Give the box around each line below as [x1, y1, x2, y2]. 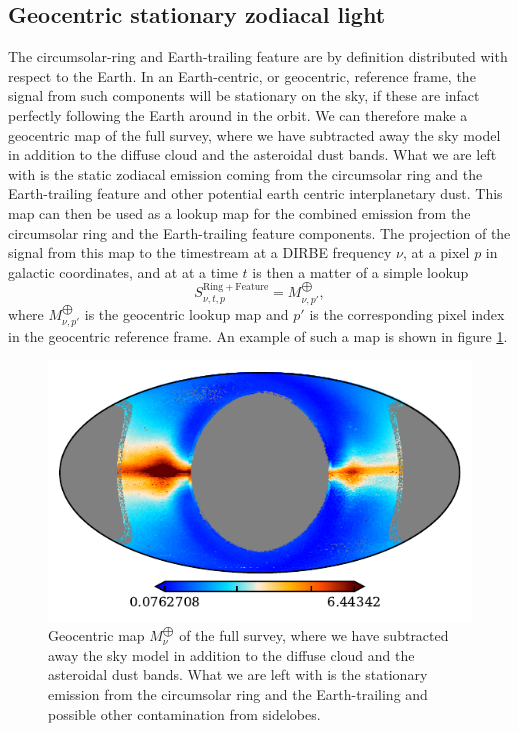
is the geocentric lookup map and [84, 303, 289, 324]
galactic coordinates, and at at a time [8, 261, 238, 282]
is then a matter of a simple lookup [252, 261, 469, 282]
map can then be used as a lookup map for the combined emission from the [8, 202, 471, 223]
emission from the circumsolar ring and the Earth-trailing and [48, 683, 428, 704]
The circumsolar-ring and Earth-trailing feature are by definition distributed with [8, 46, 508, 67]
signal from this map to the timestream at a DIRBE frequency [8, 242, 392, 263]
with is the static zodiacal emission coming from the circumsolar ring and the [8, 163, 483, 184]
